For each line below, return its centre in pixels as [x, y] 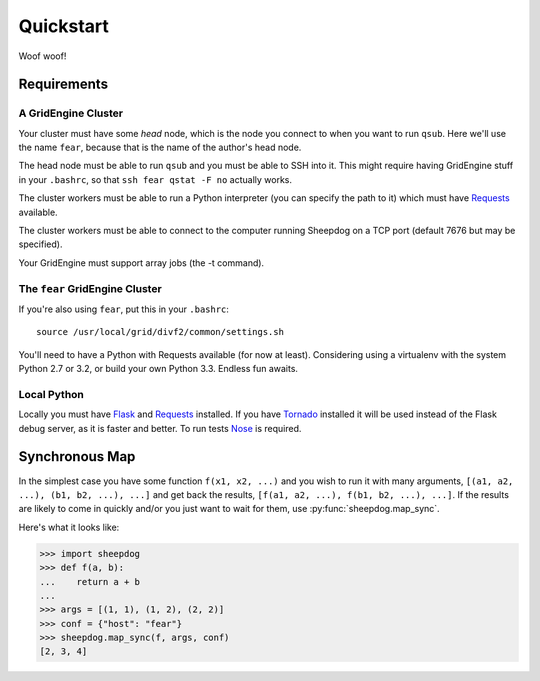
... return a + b [89, 581]
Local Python [51, 394]
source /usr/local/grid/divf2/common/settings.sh [160, 332]
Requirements [63, 84]
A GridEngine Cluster [71, 113]
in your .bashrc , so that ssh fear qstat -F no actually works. [155, 179]
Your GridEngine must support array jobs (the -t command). [141, 262]
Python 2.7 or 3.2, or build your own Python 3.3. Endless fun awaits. [158, 369]
